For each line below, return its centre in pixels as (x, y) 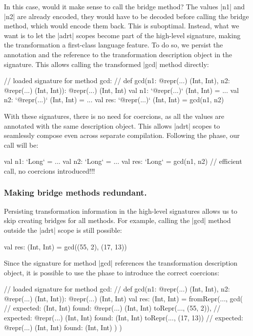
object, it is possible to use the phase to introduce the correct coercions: (112, 272)
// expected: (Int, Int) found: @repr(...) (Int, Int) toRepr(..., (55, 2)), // (112, 308)
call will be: (21, 145)
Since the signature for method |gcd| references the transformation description (121, 263)
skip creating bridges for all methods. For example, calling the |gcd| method (117, 220)
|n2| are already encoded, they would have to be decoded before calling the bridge (126, 16)
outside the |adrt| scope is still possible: (63, 230)
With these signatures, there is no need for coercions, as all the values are (114, 116)
